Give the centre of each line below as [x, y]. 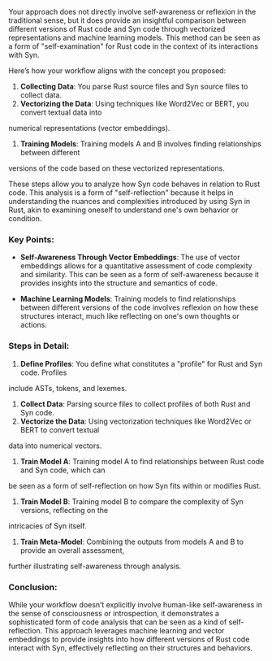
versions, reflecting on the [64, 510]
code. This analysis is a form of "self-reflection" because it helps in [121, 193]
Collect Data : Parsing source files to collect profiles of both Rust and [135, 404]
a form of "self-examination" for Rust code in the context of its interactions [133, 46]
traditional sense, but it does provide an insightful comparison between [127, 20]
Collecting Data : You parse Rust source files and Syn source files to [134, 86]
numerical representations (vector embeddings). [89, 128]
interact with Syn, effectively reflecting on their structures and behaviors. [131, 648]
